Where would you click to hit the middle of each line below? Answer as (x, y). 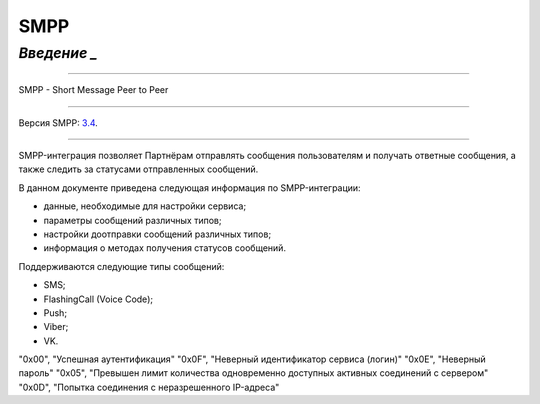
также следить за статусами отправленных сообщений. (138, 169)
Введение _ (58, 53)
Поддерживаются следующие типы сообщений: (121, 266)
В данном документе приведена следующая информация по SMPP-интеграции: (189, 187)
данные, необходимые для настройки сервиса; (145, 206)
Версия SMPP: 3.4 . (58, 122)
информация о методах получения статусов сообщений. (165, 248)
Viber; (56, 327)
